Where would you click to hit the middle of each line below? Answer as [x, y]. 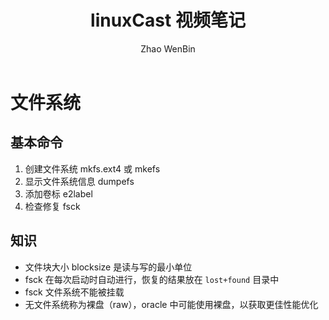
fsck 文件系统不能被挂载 [74, 292]
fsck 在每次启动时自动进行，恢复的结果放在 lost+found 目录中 [152, 279]
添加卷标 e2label [58, 193]
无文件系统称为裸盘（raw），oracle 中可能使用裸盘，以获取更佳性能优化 [171, 304]
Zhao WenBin [168, 48]
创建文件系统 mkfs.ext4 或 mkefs [92, 168]
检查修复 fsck [52, 206]
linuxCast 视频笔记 [168, 20]
